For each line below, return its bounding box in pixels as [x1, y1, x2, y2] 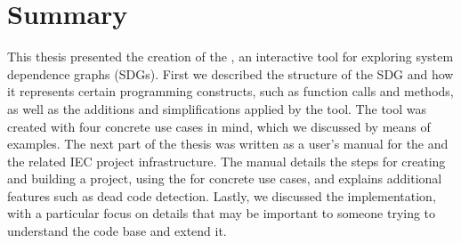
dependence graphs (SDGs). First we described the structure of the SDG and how [7, 64, 454, 83]
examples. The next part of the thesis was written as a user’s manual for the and [7, 134, 449, 153]
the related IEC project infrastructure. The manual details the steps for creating [7, 151, 446, 170]
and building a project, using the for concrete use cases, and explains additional [7, 169, 442, 188]
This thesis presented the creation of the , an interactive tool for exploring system [7, 47, 454, 66]
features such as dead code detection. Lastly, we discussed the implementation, [7, 186, 436, 205]
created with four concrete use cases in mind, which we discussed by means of [7, 117, 431, 135]
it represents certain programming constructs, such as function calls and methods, [7, 82, 454, 101]
